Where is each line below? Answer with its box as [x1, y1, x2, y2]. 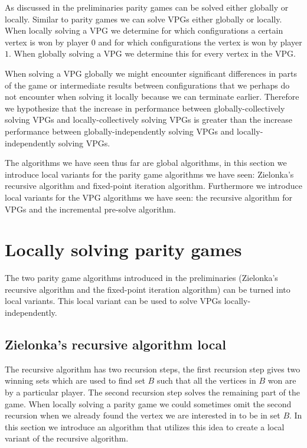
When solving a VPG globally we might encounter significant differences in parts [5, 67, 297, 79]
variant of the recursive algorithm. [5, 432, 129, 444]
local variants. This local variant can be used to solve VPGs [5, 295, 222, 307]
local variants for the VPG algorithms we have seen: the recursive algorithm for [5, 191, 292, 203]
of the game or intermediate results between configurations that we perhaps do [5, 79, 290, 91]
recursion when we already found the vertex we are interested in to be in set [5, 409, 280, 421]
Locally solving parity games [5, 237, 242, 261]
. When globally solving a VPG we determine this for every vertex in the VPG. [9, 47, 296, 60]
